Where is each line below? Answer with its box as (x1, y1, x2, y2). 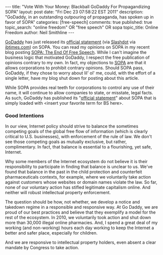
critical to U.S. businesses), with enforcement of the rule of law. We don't (5, 134, 152, 140)
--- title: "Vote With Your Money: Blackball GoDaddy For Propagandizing (5, 4, 150, 9)
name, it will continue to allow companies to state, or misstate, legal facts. (5, 90, 154, 95)
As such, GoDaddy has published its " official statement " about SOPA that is (5, 95, 157, 101)
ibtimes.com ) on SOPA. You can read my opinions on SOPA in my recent (5, 44, 150, 50)
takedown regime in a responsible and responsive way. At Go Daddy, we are (5, 204, 158, 210)
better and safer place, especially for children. (5, 230, 98, 236)
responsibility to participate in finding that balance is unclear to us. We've (5, 164, 153, 170)
